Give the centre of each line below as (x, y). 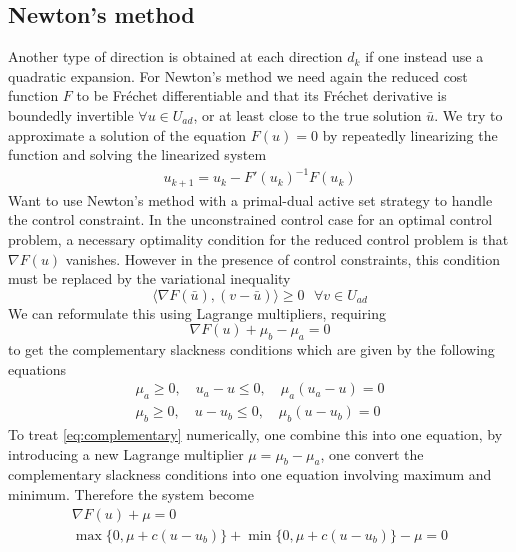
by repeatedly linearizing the (410, 134)
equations (37, 368)
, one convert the (372, 453)
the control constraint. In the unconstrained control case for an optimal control (250, 219)
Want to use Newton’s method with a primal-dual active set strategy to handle (250, 199)
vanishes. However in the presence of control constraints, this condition (283, 258)
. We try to (468, 114)
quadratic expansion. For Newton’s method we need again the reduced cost (238, 75)
